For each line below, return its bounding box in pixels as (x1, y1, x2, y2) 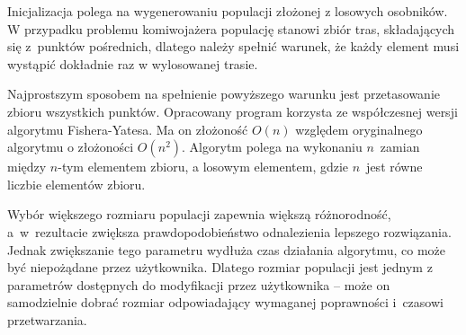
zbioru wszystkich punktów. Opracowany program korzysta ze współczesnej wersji (7, 101, 458, 120)
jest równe (366, 157, 423, 176)
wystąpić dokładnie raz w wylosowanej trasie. (7, 54, 258, 73)
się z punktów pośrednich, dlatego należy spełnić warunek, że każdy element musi (7, 37, 460, 56)
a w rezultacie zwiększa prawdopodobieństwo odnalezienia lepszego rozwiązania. (7, 222, 452, 241)
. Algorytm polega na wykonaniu (182, 137, 363, 156)
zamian (380, 137, 420, 156)
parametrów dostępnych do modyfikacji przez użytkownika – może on (7, 275, 390, 294)
